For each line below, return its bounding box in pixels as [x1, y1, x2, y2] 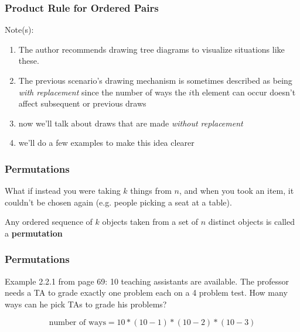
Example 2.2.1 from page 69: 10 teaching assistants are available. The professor [5, 275, 289, 287]
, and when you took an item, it [179, 184, 294, 197]
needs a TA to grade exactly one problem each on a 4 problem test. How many [5, 286, 288, 299]
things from [130, 184, 172, 197]
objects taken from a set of [102, 215, 199, 228]
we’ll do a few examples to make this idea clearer [18, 136, 195, 149]
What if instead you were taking [5, 184, 121, 197]
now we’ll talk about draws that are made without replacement [18, 117, 243, 129]
